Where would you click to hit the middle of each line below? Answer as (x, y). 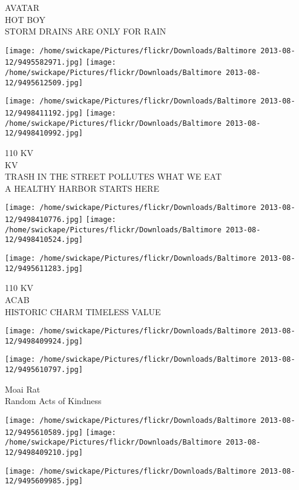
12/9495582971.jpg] (44, 63)
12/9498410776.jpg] (44, 220)
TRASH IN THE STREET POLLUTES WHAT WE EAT (113, 176)
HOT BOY (25, 19)
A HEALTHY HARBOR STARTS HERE (82, 188)
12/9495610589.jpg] (44, 432)
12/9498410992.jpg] (44, 133)
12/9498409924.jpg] (44, 341)
